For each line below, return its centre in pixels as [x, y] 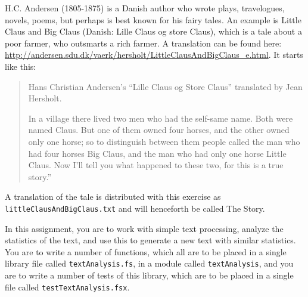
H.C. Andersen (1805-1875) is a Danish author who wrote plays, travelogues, [145, 8]
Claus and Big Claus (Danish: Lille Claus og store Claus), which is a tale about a [153, 31]
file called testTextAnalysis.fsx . [67, 287]
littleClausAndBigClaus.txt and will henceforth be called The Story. [135, 208]
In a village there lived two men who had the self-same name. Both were [161, 118]
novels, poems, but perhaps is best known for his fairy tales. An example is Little [153, 19]
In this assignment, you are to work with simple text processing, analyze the [144, 228]
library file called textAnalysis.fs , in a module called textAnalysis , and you [149, 263]
